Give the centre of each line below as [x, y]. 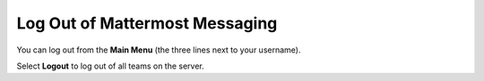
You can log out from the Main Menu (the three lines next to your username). [159, 50]
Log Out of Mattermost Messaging [147, 23]
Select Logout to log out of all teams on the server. [111, 66]
